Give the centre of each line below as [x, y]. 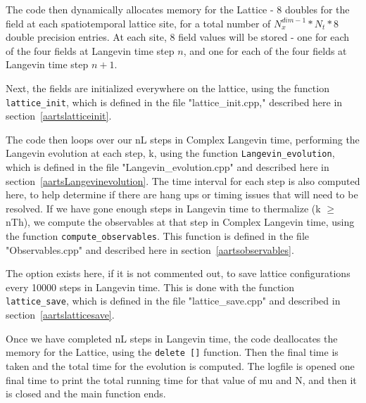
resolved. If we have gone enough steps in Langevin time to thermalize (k [163, 208]
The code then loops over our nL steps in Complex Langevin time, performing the [183, 139]
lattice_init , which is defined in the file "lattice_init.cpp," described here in [174, 102]
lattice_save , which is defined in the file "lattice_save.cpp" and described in [173, 301]
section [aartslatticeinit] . [59, 116]
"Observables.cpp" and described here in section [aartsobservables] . [150, 249]
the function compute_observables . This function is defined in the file [158, 236]
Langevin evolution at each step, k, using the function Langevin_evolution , [170, 153]
